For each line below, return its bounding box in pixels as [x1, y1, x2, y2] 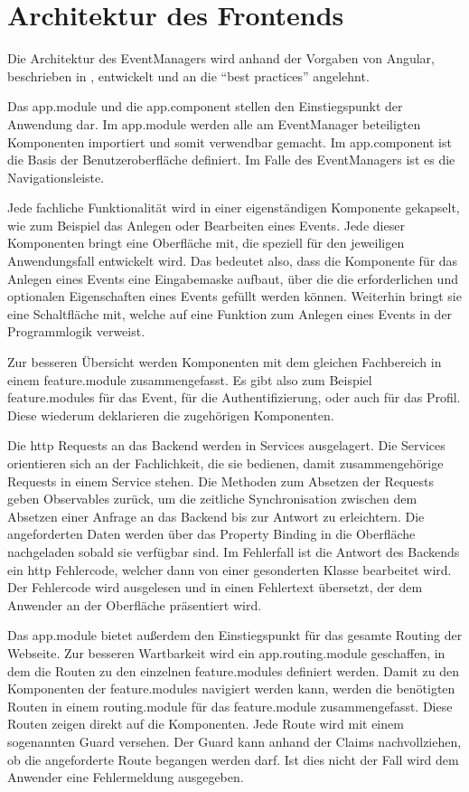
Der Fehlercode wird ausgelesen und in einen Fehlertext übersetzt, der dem [7, 578, 423, 597]
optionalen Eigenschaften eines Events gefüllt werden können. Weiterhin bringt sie [7, 287, 462, 306]
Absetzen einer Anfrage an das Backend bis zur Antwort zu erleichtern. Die [7, 506, 425, 525]
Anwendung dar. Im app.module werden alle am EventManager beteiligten [7, 114, 421, 133]
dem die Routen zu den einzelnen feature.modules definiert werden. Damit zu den [7, 661, 459, 680]
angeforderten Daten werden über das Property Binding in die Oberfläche [7, 524, 416, 543]
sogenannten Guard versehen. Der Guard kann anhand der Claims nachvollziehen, [7, 731, 462, 750]
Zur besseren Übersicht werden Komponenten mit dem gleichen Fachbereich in [7, 353, 442, 372]
